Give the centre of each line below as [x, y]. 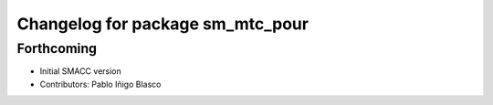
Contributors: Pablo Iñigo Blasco [100, 84]
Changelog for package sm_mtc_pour [163, 24]
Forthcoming [57, 48]
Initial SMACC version [81, 71]
